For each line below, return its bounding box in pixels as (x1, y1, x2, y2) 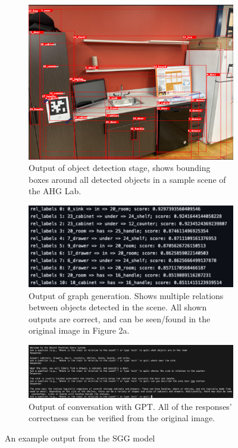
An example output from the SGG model (5, 431, 155, 444)
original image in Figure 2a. (29, 324, 130, 337)
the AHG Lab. (29, 185, 82, 197)
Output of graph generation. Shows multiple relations (29, 289, 224, 301)
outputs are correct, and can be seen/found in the (29, 312, 211, 325)
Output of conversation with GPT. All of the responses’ (29, 400, 232, 412)
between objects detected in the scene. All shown (29, 301, 207, 313)
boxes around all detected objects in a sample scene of (29, 173, 226, 185)
